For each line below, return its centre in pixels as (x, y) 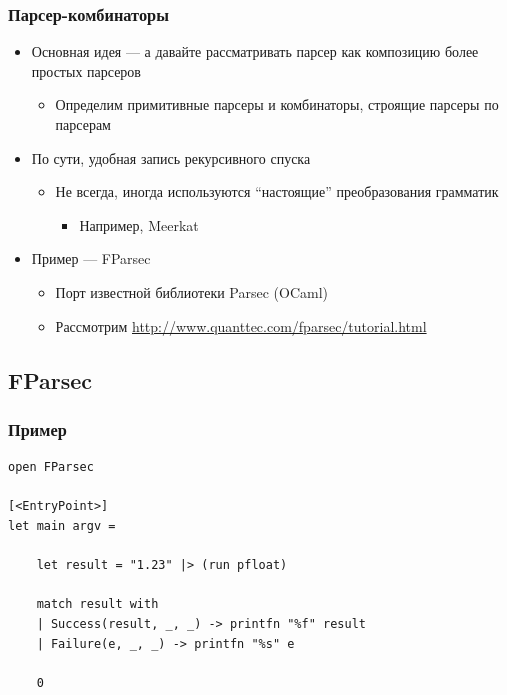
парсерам (83, 124)
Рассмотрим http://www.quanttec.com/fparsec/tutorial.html (241, 325)
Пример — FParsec (91, 258)
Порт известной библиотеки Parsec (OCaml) (192, 291)
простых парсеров (86, 70)
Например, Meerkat (139, 224)
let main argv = (62, 525)
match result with (97, 604)
